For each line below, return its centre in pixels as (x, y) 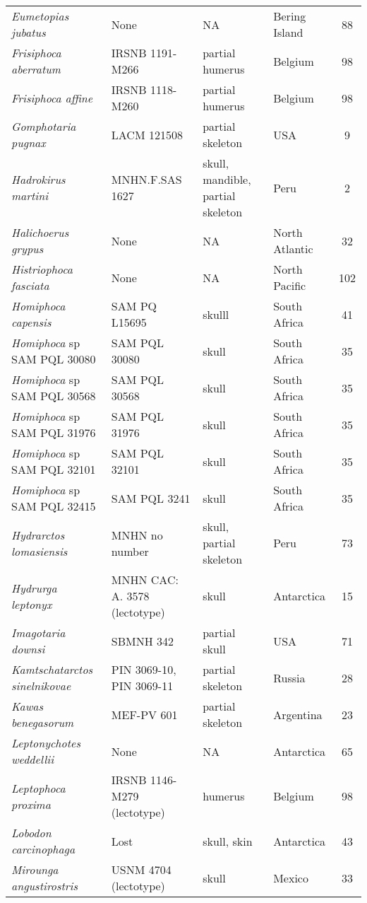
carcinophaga (43, 849)
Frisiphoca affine (52, 98)
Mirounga (35, 869)
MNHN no (137, 535)
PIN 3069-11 (142, 686)
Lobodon (31, 833)
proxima (31, 804)
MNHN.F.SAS (146, 179)
